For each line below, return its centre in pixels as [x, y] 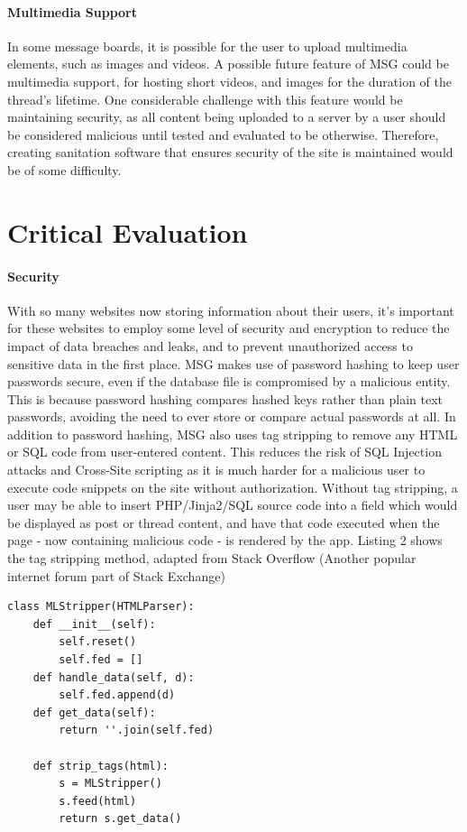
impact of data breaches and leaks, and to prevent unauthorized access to [210, 345]
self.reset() [98, 642]
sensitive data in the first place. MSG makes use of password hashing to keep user [233, 363]
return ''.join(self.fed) [137, 730]
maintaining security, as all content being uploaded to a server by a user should [227, 117]
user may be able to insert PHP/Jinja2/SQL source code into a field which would [233, 505]
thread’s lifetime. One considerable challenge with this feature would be [205, 99]
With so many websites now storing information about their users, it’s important [231, 310]
